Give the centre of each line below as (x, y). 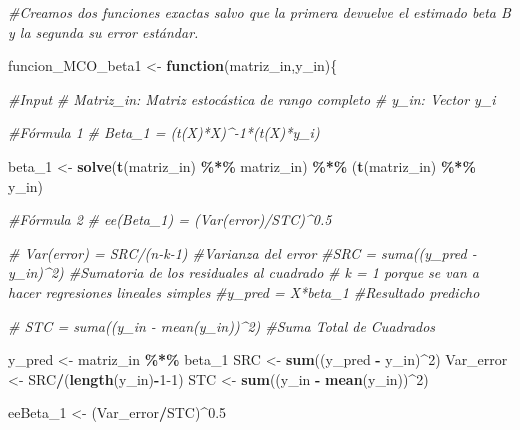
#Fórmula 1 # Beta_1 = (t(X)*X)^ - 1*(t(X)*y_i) (164, 132)
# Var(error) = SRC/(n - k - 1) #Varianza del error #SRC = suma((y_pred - (242, 252)
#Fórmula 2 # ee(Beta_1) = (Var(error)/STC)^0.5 (170, 219)
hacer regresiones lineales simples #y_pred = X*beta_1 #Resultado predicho (244, 291)
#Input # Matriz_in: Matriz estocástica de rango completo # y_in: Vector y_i (252, 98)
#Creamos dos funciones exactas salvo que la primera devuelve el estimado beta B (259, 12)
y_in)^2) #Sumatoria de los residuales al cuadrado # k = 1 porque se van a (243, 272)
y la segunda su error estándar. (103, 31)
